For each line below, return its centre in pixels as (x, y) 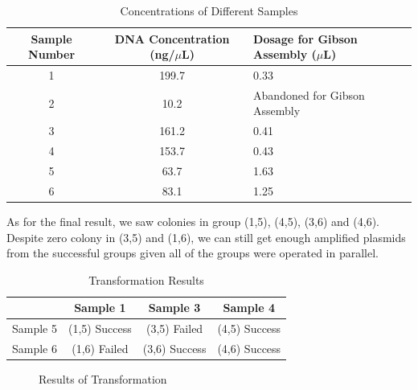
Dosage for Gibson (305, 38)
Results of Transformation (103, 379)
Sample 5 (35, 328)
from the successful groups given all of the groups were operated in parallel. (193, 253)
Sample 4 (249, 308)
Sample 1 (100, 308)
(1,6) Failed (100, 348)
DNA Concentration (172, 38)
